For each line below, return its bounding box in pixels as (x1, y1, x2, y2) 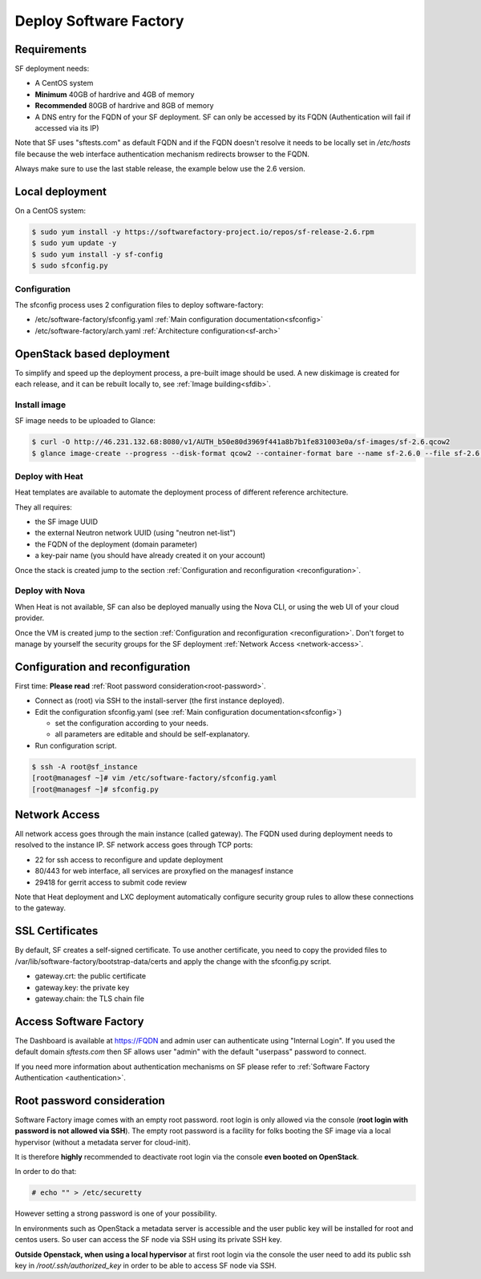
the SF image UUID (34, 517, 99, 527)
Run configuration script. (34, 740, 117, 750)
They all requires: (14, 502, 72, 512)
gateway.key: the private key (34, 982, 130, 992)
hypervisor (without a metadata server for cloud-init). (14, 1137, 192, 1147)
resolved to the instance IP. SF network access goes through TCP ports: (14, 840, 253, 849)
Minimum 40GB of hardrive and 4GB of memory (34, 89, 195, 99)
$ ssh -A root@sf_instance (31, 762, 138, 771)
